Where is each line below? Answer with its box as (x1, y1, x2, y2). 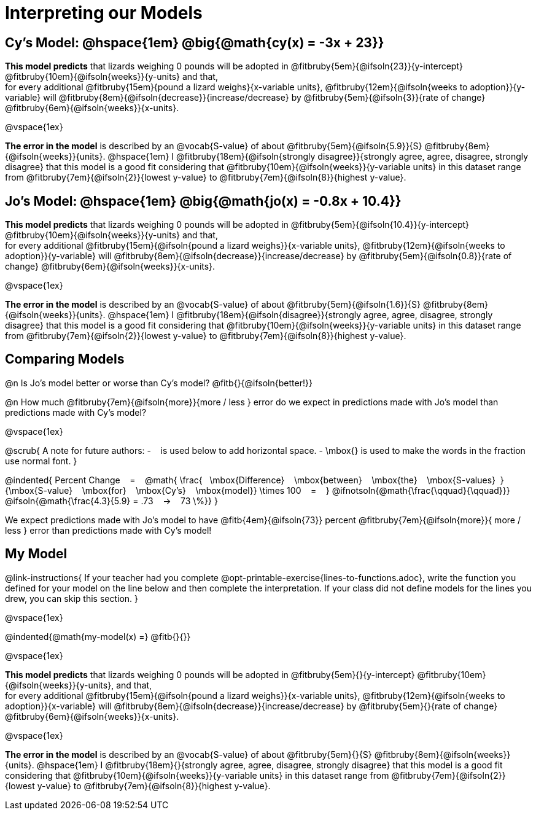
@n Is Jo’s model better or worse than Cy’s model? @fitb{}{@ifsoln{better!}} (5, 377, 313, 388)
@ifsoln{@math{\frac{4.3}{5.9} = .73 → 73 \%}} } (5, 495, 218, 506)
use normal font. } (5, 455, 77, 466)
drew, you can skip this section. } (5, 593, 138, 604)
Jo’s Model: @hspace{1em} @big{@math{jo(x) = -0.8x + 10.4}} (5, 193, 402, 209)
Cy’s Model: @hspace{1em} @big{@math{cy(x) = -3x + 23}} (5, 34, 384, 50)
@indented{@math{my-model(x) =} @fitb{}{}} (5, 631, 191, 642)
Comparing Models (5, 351, 125, 367)
